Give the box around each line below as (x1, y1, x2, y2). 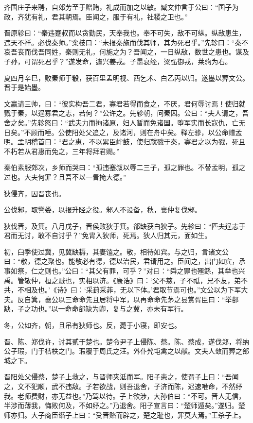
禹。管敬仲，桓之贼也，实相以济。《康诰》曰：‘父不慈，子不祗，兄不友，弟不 (4, 275, 248, 285)
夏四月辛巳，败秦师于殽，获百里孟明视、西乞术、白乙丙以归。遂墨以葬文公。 (4, 72, 249, 83)
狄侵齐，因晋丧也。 (4, 188, 65, 198)
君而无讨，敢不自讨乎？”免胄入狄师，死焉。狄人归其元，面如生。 (4, 230, 212, 240)
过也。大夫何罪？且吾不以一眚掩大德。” (4, 171, 126, 182)
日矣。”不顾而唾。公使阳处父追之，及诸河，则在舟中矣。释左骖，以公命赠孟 (4, 127, 242, 137)
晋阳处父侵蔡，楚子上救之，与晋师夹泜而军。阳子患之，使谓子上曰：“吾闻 (4, 372, 239, 382)
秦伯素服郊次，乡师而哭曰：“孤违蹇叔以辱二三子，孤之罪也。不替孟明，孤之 (4, 162, 246, 172)
